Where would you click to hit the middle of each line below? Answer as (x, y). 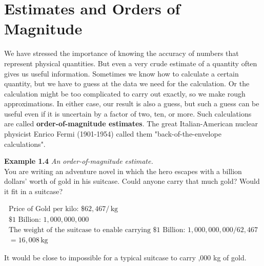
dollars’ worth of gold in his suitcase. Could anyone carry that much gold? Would (132, 181)
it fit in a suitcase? (34, 191)
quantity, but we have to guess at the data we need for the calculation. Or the (127, 83)
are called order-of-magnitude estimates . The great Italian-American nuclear (131, 123)
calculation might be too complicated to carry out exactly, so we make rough (125, 93)
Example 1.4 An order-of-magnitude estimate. (79, 161)
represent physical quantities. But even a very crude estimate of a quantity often (131, 63)
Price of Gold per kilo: (44, 209)
